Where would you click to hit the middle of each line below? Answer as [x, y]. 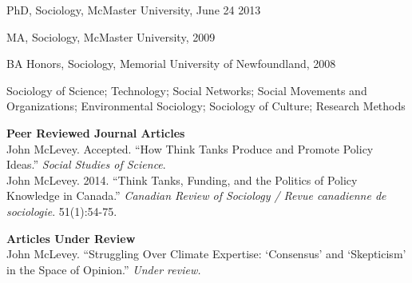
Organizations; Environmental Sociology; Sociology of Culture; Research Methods [206, 106]
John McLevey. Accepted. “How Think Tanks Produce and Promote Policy [190, 148]
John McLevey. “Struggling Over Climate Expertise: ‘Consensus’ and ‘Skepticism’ [206, 254]
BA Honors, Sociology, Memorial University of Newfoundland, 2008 [171, 64]
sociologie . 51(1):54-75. [62, 211]
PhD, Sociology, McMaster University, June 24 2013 [134, 10]
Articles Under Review [71, 238]
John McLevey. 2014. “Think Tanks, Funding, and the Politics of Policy [182, 179]
